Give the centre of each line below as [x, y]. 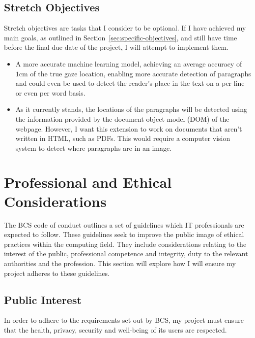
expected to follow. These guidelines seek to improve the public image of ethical [124, 234]
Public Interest [43, 299]
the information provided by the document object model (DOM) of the [122, 118]
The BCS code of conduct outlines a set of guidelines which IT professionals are [124, 224]
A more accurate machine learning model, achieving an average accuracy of [129, 63]
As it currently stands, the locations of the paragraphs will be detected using [131, 109]
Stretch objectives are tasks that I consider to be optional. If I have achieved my [125, 28]
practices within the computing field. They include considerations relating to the [125, 244]
